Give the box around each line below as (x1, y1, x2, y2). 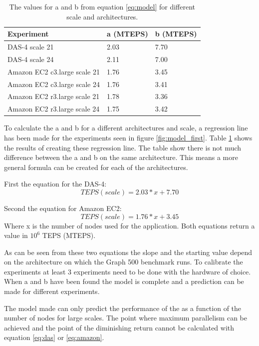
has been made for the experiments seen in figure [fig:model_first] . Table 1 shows (4, 132, 253, 142)
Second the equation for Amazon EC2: (4, 202, 122, 213)
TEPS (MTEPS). (42, 230, 96, 240)
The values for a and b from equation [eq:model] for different (9, 1, 196, 11)
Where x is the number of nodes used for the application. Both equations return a (4, 220, 255, 230)
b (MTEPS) (155, 28, 197, 39)
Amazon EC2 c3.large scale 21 (7, 66, 100, 76)
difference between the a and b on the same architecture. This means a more (4, 152, 238, 162)
